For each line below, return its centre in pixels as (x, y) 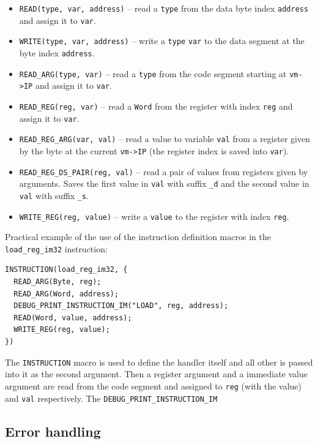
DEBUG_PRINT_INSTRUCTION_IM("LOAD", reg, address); (121, 306)
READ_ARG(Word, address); (66, 294)
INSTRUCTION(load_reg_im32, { (66, 270)
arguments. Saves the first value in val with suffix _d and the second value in (164, 183)
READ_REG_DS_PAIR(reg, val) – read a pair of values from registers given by (164, 171)
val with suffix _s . (54, 195)
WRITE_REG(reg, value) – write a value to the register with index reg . (154, 216)
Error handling (53, 431)
